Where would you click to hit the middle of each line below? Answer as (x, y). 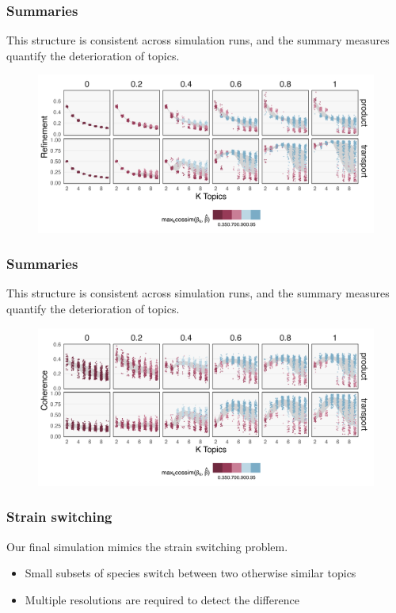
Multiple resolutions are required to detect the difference (162, 599)
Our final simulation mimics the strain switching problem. (147, 546)
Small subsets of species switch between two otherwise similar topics (190, 573)
